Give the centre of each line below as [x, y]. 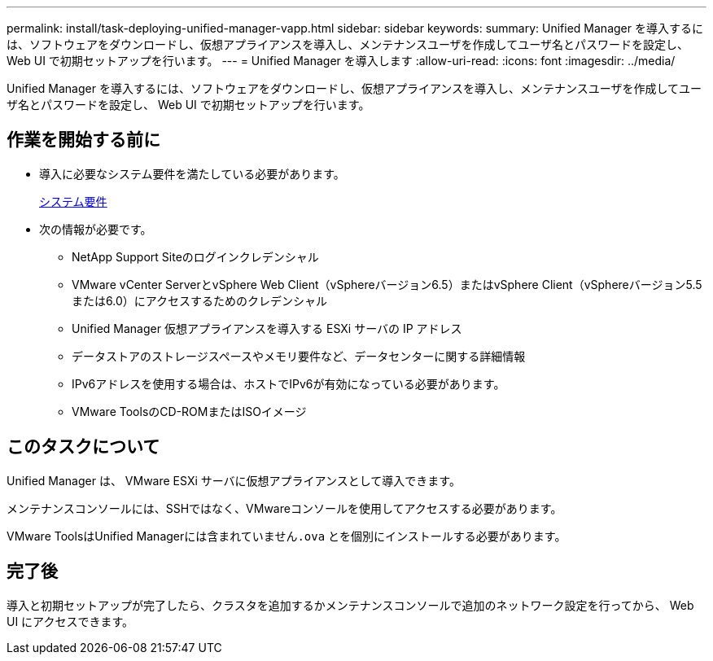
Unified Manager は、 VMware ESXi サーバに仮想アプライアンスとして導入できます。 [234, 480]
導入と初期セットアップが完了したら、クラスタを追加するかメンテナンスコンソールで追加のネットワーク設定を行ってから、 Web [350, 605]
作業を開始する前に [83, 140]
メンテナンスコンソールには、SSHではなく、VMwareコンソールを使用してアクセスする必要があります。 [284, 508]
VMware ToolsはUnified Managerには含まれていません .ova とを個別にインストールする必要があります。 [287, 536]
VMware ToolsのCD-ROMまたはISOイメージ [189, 411]
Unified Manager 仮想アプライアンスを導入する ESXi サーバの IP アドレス [267, 328]
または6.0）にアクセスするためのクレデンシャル [200, 300]
